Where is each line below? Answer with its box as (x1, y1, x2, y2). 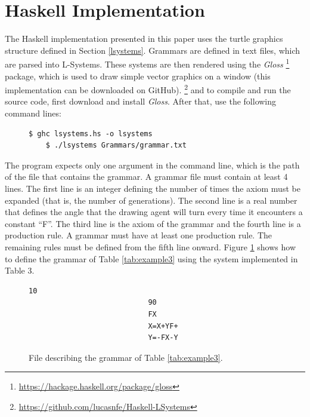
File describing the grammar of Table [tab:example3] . (29, 351, 223, 363)
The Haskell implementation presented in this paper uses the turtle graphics (5, 32, 283, 45)
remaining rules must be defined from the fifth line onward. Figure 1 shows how (5, 240, 296, 253)
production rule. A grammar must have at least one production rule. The (5, 229, 272, 241)
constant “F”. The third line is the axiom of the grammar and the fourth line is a (5, 217, 301, 229)
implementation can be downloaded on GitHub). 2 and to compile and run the (5, 82, 291, 96)
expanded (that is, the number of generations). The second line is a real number (5, 194, 297, 206)
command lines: (5, 107, 61, 119)
